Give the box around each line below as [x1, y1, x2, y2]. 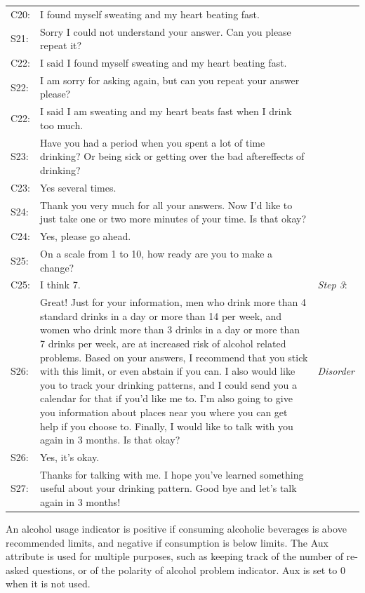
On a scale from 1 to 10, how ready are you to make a [40, 246, 273, 260]
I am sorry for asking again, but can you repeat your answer [40, 72, 300, 87]
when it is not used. [6, 576, 91, 591]
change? [40, 260, 74, 274]
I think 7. [40, 277, 81, 292]
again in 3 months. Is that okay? [40, 432, 180, 447]
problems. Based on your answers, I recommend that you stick [40, 349, 308, 364]
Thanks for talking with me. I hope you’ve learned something [40, 467, 304, 481]
